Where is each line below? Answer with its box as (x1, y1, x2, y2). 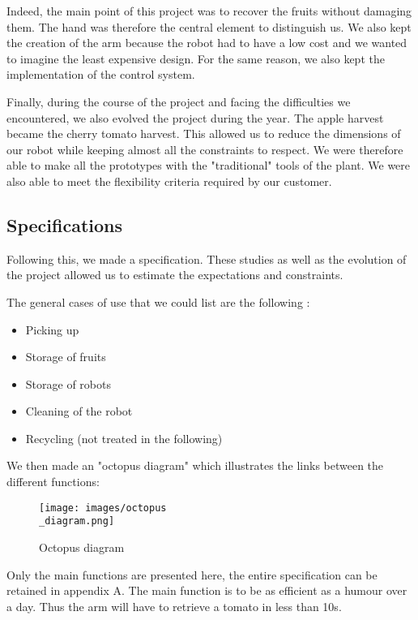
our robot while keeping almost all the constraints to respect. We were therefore (6, 140, 403, 157)
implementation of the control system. (6, 66, 195, 83)
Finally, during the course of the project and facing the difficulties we (6, 93, 351, 110)
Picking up (25, 321, 79, 338)
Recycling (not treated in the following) (25, 429, 223, 446)
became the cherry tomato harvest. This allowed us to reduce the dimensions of (6, 125, 401, 142)
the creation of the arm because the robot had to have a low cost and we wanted (6, 34, 407, 51)
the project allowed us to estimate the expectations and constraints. (6, 266, 343, 283)
